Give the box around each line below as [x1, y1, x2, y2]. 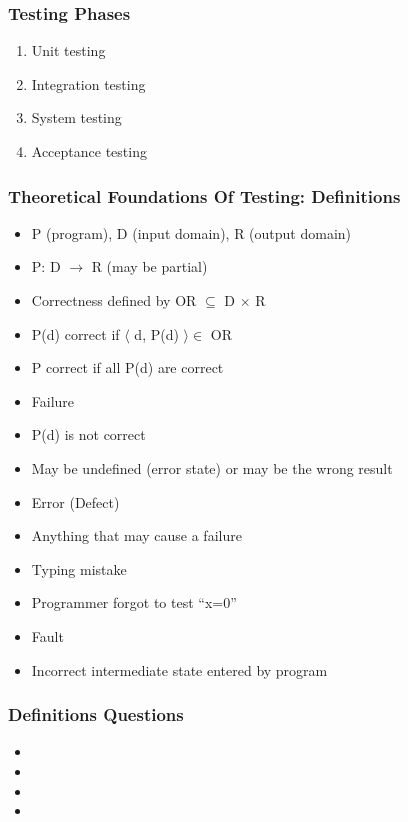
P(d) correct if [31, 323, 120, 344]
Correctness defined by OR [31, 290, 197, 310]
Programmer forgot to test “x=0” [31, 592, 237, 613]
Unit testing [31, 40, 106, 61]
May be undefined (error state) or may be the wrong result [31, 457, 393, 478]
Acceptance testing [31, 141, 147, 161]
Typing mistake [31, 558, 127, 579]
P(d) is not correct [31, 424, 146, 445]
